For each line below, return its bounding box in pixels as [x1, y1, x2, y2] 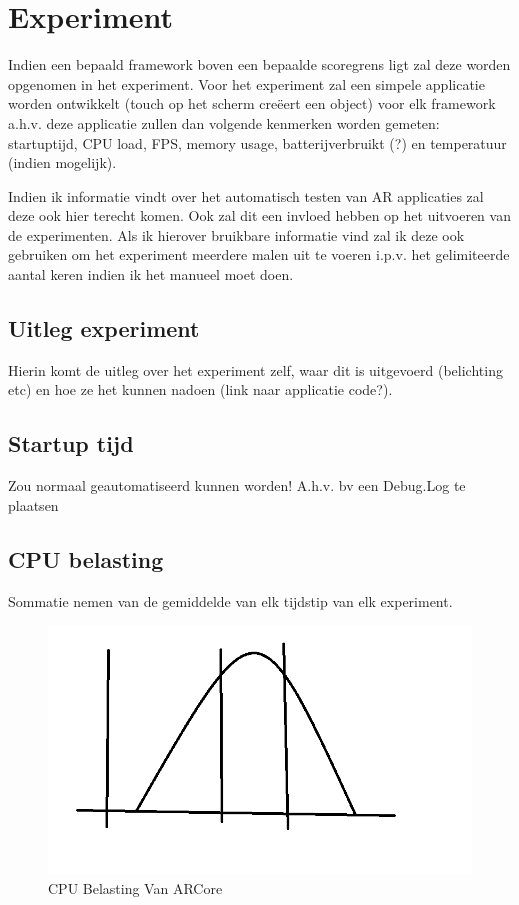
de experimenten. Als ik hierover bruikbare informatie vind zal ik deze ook [8, 224, 465, 245]
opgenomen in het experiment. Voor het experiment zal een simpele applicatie [8, 73, 485, 94]
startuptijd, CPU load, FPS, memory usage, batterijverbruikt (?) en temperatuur [8, 132, 507, 153]
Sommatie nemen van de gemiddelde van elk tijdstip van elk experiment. [8, 590, 453, 611]
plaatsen [8, 494, 59, 515]
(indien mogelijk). [8, 152, 117, 173]
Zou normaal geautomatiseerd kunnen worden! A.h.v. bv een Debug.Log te [8, 475, 466, 496]
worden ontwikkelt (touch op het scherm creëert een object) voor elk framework [8, 93, 496, 114]
